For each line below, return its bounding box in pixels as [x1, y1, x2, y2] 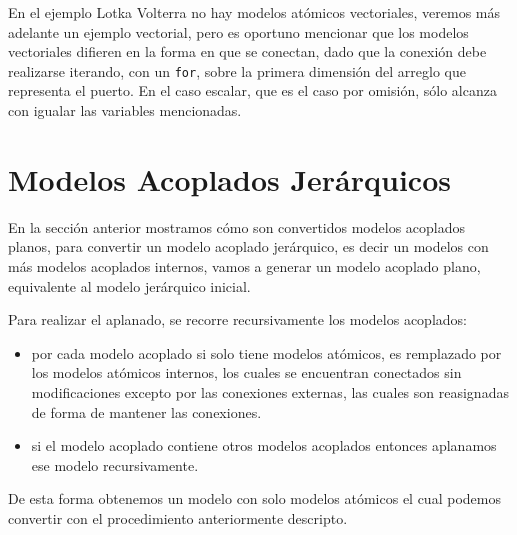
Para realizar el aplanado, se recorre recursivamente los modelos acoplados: [8, 309, 467, 330]
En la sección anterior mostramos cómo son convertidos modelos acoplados [8, 216, 466, 237]
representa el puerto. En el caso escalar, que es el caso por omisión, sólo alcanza [8, 80, 497, 101]
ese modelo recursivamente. [31, 454, 199, 475]
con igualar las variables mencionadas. [8, 100, 242, 121]
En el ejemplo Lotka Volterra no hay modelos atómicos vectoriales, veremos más [8, 2, 501, 22]
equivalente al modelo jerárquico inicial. [8, 275, 251, 296]
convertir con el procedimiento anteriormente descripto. [8, 507, 348, 528]
